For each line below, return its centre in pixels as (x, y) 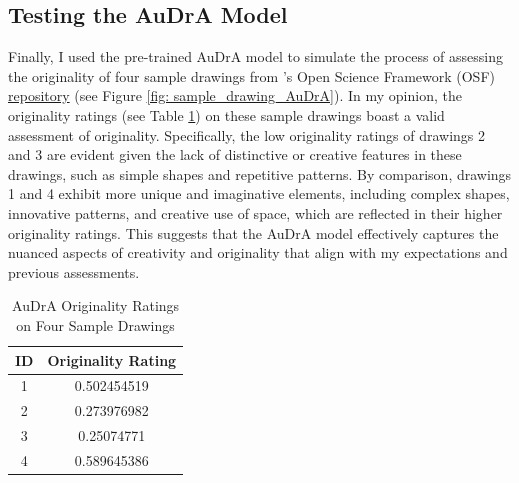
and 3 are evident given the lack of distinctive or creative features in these (235, 154)
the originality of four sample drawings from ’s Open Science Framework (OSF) (251, 75)
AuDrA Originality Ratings (96, 305)
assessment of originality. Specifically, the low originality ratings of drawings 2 (247, 134)
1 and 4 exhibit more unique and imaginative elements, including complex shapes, (259, 193)
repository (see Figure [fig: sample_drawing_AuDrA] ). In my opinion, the (235, 95)
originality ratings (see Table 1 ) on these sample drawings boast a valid (226, 114)
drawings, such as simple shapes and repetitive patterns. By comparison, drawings (260, 173)
